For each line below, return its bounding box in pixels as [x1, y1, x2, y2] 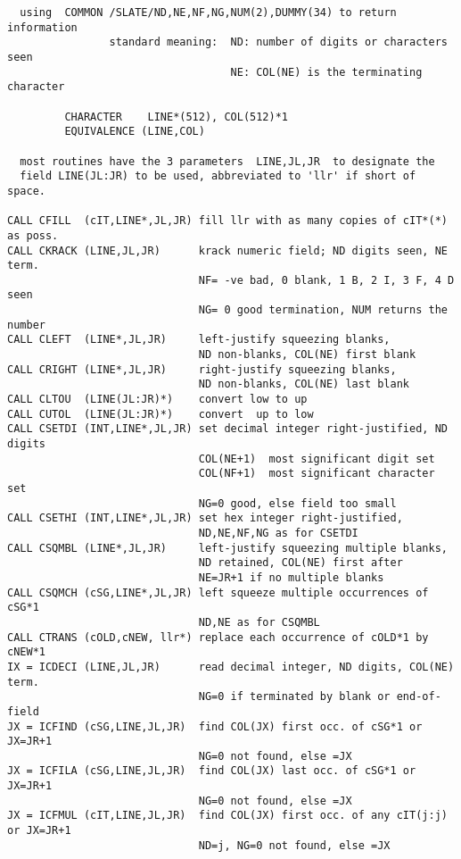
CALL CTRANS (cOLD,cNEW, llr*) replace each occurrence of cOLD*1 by [7, 630, 429, 644]
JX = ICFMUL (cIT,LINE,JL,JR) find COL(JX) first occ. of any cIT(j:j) [7, 809, 448, 822]
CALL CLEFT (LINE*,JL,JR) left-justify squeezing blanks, [7, 333, 391, 346]
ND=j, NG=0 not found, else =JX [198, 838, 391, 852]
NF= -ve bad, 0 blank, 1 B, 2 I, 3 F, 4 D [198, 273, 455, 287]
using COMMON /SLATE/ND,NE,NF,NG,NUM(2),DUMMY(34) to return [20, 6, 397, 19]
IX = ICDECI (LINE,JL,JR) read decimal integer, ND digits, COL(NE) [7, 660, 455, 673]
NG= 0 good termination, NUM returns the [198, 304, 448, 317]
